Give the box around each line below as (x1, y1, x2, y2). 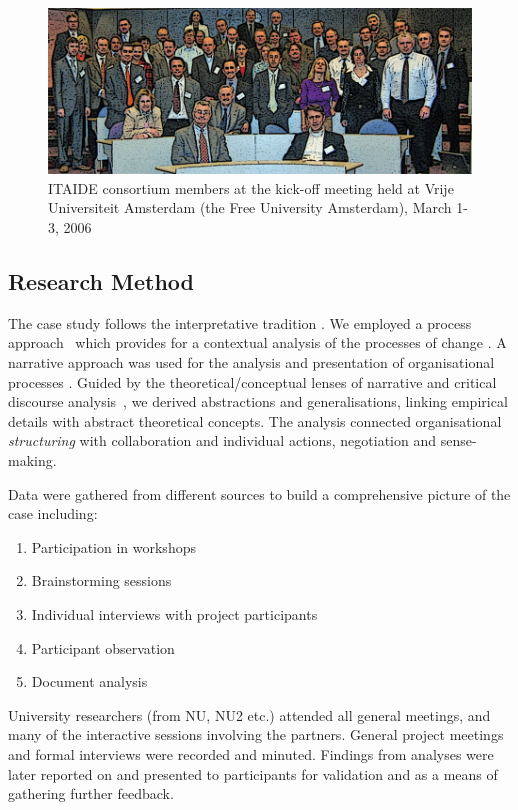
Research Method (8, 266, 194, 297)
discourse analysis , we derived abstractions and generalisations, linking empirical (8, 391, 508, 412)
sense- (440, 430, 477, 451)
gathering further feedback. (8, 783, 174, 804)
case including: (8, 503, 98, 524)
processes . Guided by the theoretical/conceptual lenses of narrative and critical (8, 371, 497, 392)
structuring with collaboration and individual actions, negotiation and (8, 430, 437, 451)
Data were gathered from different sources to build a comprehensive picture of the (8, 483, 511, 504)
